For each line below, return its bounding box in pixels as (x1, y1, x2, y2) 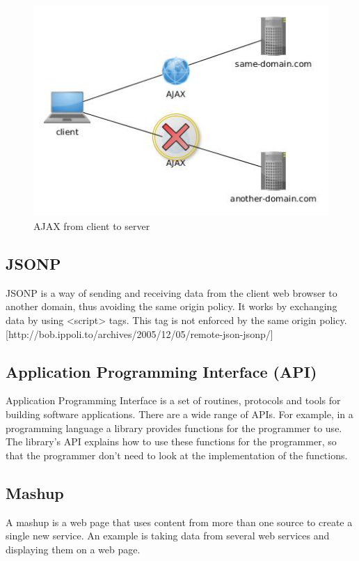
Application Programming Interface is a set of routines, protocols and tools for (6, 393, 341, 408)
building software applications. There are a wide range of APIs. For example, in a (6, 406, 353, 421)
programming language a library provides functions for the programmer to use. (6, 420, 342, 435)
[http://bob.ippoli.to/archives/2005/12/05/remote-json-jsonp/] (6, 326, 273, 341)
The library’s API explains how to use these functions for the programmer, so (6, 434, 337, 449)
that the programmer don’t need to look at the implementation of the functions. (6, 447, 348, 462)
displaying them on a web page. (6, 541, 141, 556)
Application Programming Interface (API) (6, 360, 317, 382)
